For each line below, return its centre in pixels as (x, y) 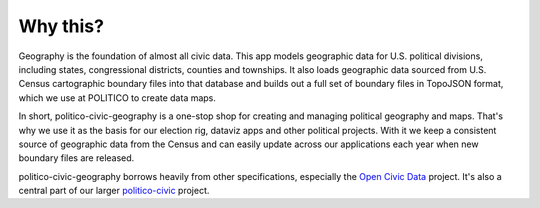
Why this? (61, 26)
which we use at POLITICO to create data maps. (117, 97)
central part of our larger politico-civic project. (114, 191)
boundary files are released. (76, 158)
